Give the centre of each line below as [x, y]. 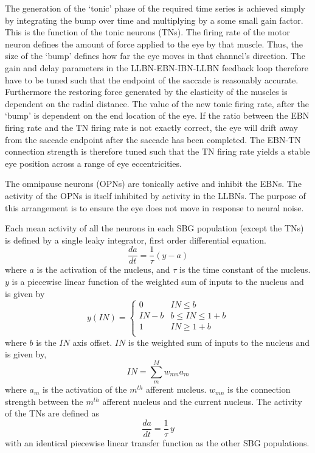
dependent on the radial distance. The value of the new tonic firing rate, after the [157, 103]
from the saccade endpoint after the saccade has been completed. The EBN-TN [153, 139]
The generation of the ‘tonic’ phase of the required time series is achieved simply [155, 8]
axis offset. [92, 342]
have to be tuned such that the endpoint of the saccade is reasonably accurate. [152, 79]
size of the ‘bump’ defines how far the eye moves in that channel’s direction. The [155, 56]
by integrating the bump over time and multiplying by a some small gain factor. [154, 20]
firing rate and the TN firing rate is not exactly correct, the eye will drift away [151, 127]
